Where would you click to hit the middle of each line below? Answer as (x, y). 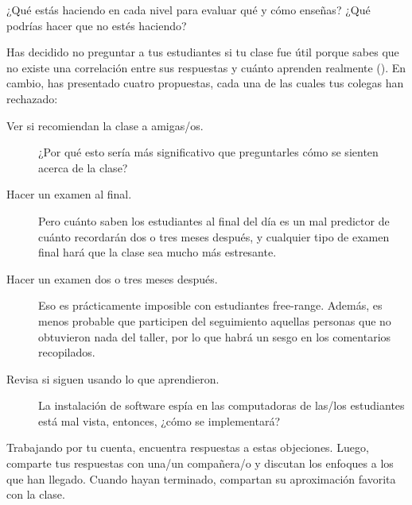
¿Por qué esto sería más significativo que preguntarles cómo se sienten (208, 152)
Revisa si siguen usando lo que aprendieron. (113, 378)
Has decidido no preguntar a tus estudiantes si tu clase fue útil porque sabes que (203, 52)
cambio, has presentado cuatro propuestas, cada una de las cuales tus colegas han (205, 83)
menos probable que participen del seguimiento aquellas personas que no (215, 320)
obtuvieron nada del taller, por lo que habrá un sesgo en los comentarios (215, 336)
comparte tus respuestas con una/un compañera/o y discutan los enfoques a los (200, 463)
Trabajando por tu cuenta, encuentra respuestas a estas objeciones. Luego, (188, 447)
